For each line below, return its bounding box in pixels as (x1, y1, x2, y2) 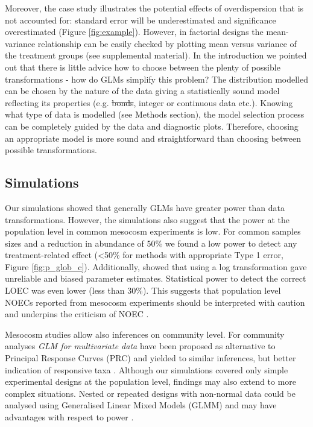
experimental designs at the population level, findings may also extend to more (5, 375, 296, 388)
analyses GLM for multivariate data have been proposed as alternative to (5, 340, 276, 352)
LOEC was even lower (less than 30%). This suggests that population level (5, 284, 281, 297)
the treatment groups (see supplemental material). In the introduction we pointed (5, 49, 307, 62)
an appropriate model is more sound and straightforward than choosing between (5, 131, 301, 144)
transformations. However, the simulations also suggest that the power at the (5, 213, 289, 226)
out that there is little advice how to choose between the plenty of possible (5, 60, 280, 73)
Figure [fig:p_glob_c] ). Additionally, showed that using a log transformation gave (5, 260, 307, 273)
